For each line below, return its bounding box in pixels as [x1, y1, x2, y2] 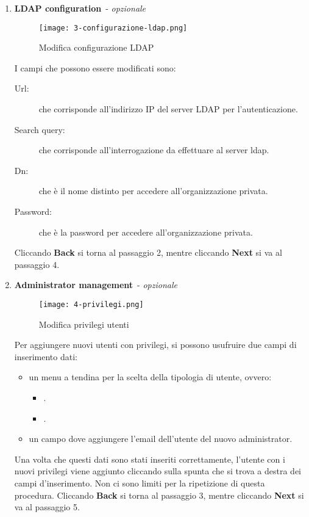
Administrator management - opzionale [14, 278, 177, 291]
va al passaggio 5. [14, 501, 80, 513]
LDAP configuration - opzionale [14, 2, 146, 14]
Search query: [14, 123, 65, 136]
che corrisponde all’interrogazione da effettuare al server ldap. [38, 143, 269, 156]
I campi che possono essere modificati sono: [14, 61, 176, 74]
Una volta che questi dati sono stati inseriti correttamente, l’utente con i [14, 452, 285, 465]
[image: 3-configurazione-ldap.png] [38, 23, 188, 32]
